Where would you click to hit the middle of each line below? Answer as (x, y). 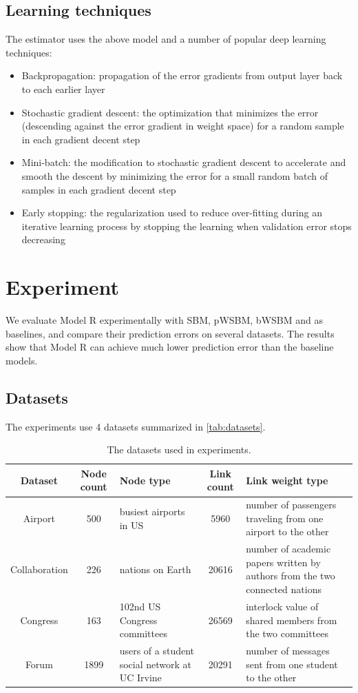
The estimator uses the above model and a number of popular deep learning (166, 39)
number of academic (288, 549)
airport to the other (287, 531)
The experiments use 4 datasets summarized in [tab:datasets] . (136, 426)
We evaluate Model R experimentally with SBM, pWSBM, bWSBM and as (164, 320)
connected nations (284, 589)
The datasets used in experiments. (179, 449)
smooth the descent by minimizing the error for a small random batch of (175, 175)
